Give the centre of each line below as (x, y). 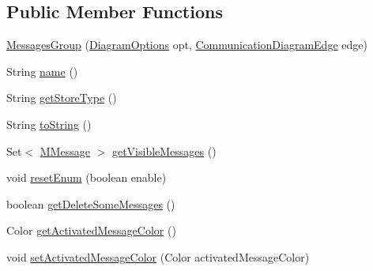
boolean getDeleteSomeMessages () (91, 203)
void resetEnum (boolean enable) (87, 177)
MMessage (65, 151)
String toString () (49, 124)
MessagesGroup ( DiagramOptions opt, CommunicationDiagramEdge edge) (187, 45)
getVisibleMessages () (164, 151)
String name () (42, 71)
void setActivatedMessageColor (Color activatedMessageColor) (158, 256)
